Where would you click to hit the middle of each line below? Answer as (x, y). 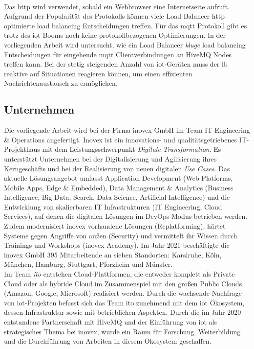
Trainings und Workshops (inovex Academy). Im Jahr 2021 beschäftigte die (117, 245)
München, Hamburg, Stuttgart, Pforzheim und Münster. (88, 264)
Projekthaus (22, 149)
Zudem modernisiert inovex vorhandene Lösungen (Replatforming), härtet (115, 226)
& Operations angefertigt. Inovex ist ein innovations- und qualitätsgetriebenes (120, 139)
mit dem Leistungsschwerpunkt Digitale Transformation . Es (132, 149)
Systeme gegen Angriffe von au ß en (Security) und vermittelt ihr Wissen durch (121, 235)
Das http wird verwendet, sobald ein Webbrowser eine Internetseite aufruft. (117, 6)
